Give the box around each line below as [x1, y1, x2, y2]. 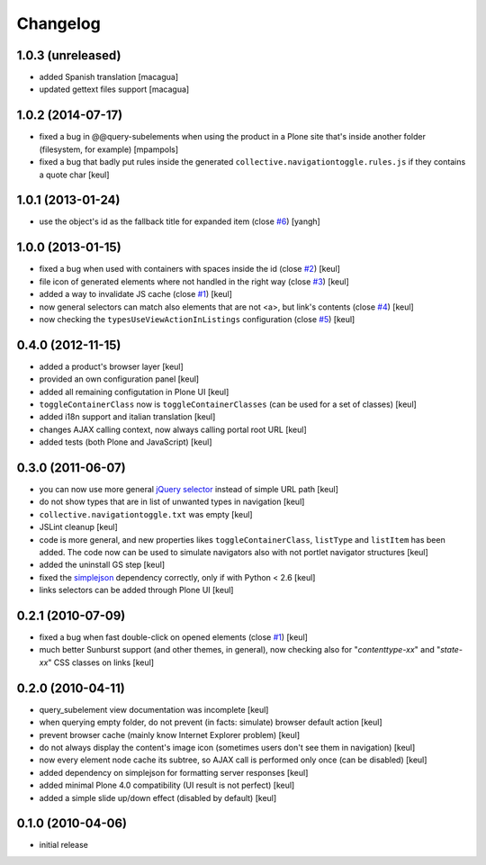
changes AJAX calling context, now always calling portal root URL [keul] [39, 424, 308, 435]
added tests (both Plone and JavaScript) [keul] [39, 437, 212, 447]
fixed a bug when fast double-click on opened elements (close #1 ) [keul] [39, 632, 308, 643]
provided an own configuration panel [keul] [39, 374, 200, 384]
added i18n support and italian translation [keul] [39, 411, 216, 422]
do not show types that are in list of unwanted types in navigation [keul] [39, 496, 305, 508]
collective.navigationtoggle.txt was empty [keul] [39, 509, 253, 519]
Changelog [16, 14, 101, 33]
